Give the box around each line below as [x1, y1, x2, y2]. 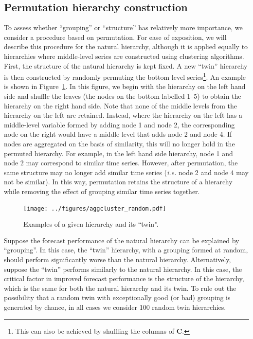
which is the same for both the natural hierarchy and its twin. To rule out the [4, 283, 236, 293]
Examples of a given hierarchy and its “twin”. [23, 219, 159, 229]
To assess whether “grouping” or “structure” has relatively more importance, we [4, 22, 243, 33]
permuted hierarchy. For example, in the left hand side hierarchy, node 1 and [4, 148, 233, 158]
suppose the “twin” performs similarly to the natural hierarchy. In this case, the [4, 264, 242, 274]
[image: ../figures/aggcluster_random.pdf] [23, 205, 166, 212]
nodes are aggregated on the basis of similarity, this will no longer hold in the [4, 138, 235, 148]
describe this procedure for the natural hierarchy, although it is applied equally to [4, 41, 248, 52]
